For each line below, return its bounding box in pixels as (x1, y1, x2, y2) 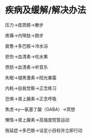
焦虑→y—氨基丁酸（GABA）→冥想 (5, 106, 75, 112)
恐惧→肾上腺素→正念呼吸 (5, 95, 57, 102)
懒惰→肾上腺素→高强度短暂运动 (5, 117, 70, 123)
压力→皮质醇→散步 (5, 22, 44, 28)
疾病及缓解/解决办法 (5, 4, 86, 16)
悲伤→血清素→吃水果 (5, 53, 48, 60)
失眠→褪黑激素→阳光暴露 (5, 74, 57, 80)
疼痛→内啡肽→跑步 (5, 32, 44, 38)
